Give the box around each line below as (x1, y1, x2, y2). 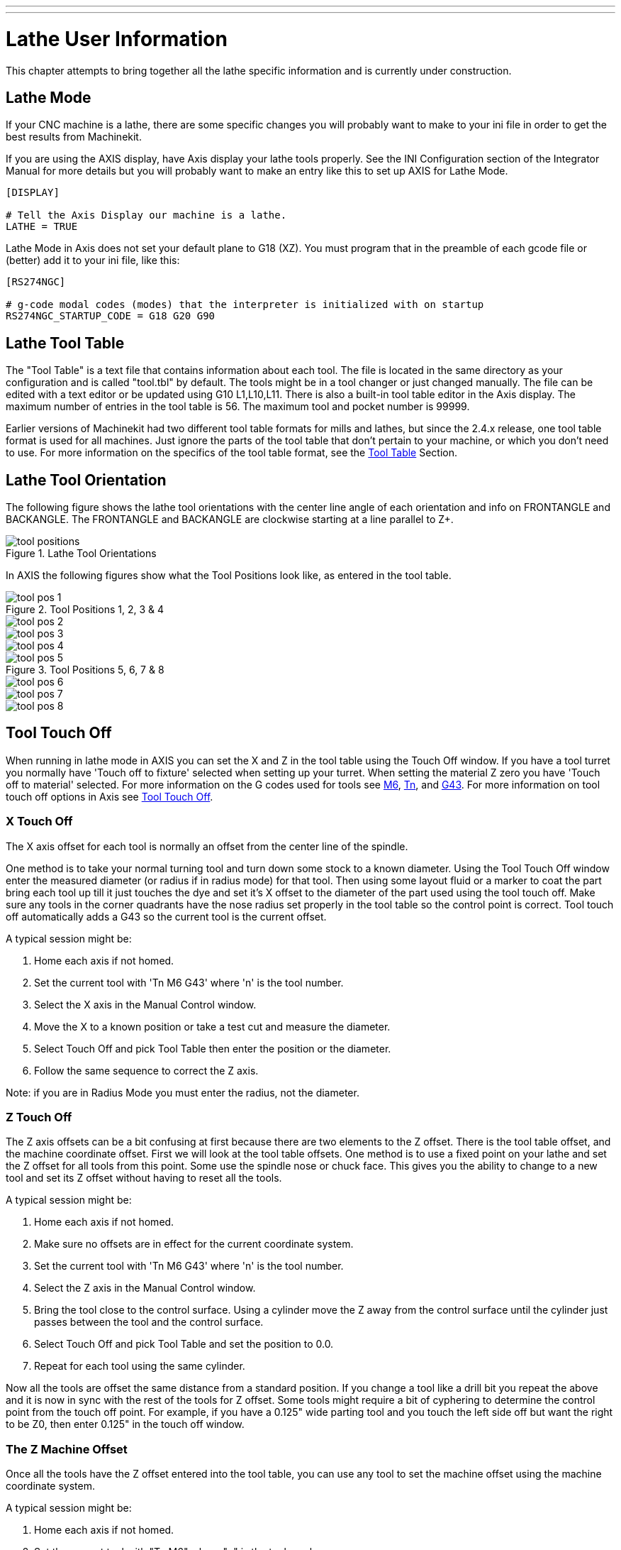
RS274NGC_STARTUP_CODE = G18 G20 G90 (6, 310, 216, 322)
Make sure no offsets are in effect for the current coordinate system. (34, 1238, 354, 1251)
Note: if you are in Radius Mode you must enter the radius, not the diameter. (6, 1086, 359, 1099)
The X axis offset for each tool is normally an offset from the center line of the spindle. (6, 840, 408, 852)
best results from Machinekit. (6, 131, 142, 143)
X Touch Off (6, 814, 73, 829)
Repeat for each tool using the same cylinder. (34, 1360, 245, 1373)
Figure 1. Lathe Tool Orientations (6, 547, 157, 560)
